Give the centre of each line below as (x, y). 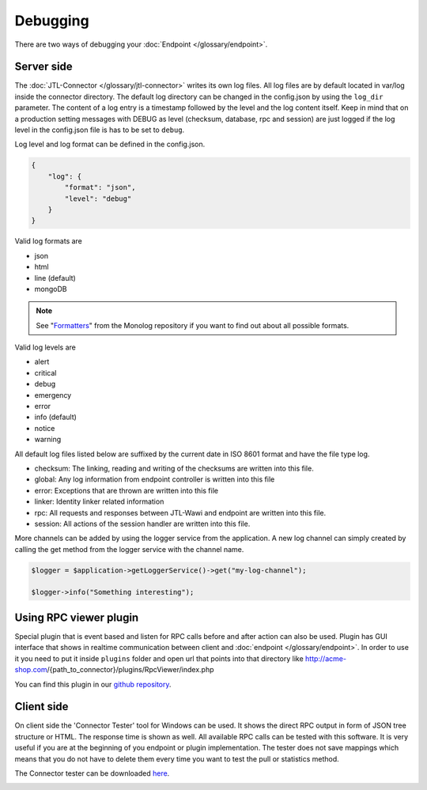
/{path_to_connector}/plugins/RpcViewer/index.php (130, 670)
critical (45, 372)
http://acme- (326, 658)
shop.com (31, 670)
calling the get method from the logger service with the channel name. (129, 549)
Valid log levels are (45, 347)
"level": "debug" (98, 198)
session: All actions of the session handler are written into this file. (142, 524)
